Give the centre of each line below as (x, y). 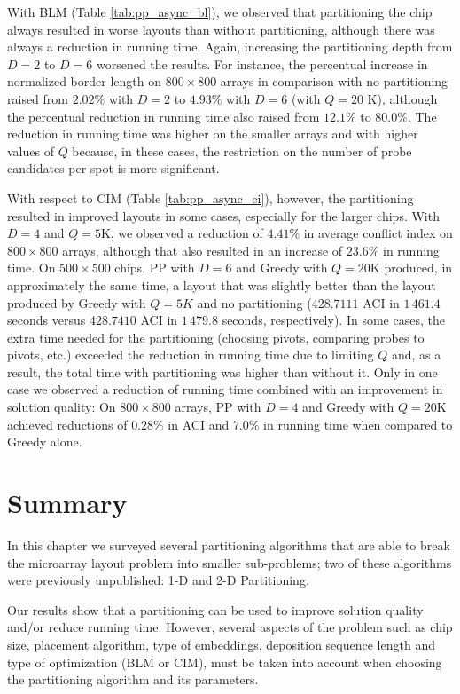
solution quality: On (62, 407)
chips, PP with (155, 268)
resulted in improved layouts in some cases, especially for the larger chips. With (223, 215)
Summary (67, 503)
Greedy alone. (45, 442)
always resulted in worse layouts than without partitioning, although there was (221, 29)
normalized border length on (84, 81)
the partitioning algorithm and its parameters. (133, 679)
